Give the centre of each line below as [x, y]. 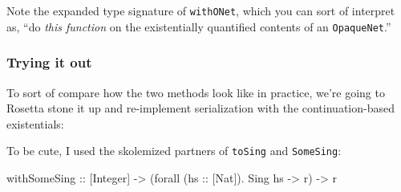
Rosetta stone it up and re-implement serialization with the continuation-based [200, 108]
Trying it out [49, 62]
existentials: [35, 123]
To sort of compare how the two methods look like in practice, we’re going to [196, 92]
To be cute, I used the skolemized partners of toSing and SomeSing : [174, 151]
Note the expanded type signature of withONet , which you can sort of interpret [201, 10]
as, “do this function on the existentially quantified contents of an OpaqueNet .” [199, 26]
